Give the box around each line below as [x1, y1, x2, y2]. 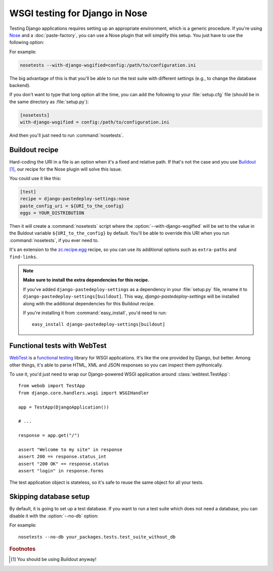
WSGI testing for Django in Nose [9, 8, 148, 19]
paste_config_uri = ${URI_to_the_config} [20, 203, 124, 209]
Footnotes [9, 545, 36, 552]
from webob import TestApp [18, 383, 85, 389]
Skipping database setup [9, 493, 90, 501]
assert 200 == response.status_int [18, 454, 107, 460]
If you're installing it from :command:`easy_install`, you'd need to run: [23, 309, 167, 316]
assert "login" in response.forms [18, 468, 104, 474]
